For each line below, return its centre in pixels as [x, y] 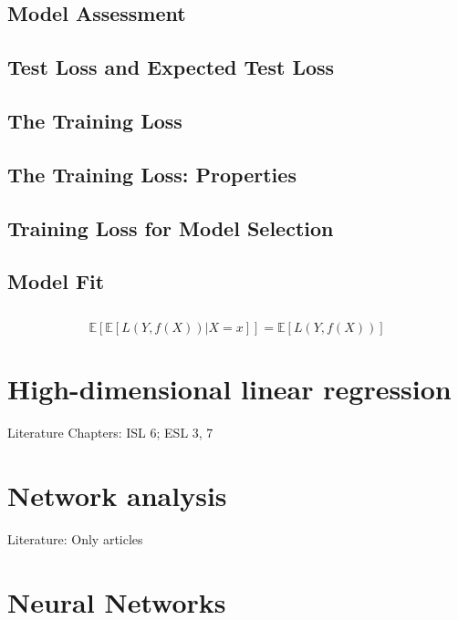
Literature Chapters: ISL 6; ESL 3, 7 [110, 433]
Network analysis [117, 495]
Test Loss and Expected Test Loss [171, 67]
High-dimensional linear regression [229, 389]
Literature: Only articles [75, 538]
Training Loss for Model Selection [171, 227]
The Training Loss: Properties [152, 174]
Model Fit [56, 281]
